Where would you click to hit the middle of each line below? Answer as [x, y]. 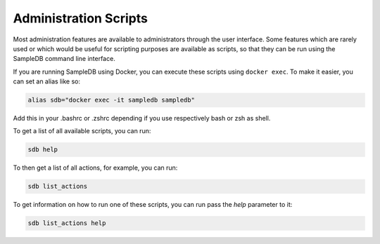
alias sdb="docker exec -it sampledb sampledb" [111, 100]
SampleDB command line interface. [64, 59]
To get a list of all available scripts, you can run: [82, 131]
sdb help [43, 150]
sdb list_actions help [67, 223]
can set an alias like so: [47, 81]
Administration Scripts [80, 18]
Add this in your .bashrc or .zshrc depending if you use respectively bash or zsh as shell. [142, 118]
